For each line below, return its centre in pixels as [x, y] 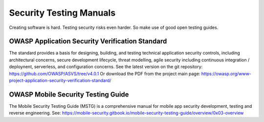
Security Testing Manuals [62, 13]
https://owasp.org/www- [226, 73]
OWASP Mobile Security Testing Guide [69, 94]
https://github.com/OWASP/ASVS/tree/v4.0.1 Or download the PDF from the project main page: [105, 73]
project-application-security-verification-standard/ [60, 80]
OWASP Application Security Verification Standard [88, 41]
